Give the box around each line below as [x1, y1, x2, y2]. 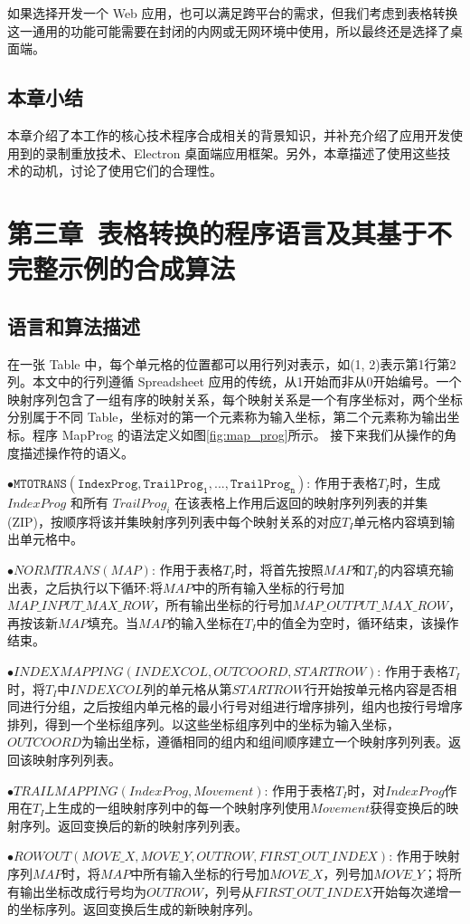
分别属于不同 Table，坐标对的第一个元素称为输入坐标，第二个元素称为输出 [7, 407, 447, 426]
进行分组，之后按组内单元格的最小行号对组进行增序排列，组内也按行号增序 [19, 697, 463, 716]
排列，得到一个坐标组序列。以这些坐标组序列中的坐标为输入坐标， [7, 714, 399, 733]
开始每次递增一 [372, 881, 462, 900]
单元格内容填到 [353, 511, 443, 530]
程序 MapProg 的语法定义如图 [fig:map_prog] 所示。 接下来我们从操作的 [32, 424, 445, 443]
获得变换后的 [370, 798, 446, 817]
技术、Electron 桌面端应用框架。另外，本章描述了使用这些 [95, 143, 438, 162]
